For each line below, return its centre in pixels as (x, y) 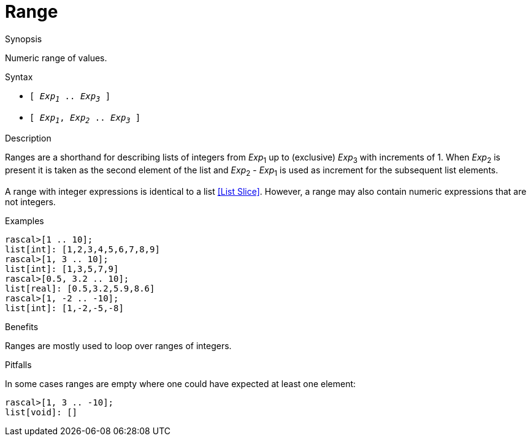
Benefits (22, 326)
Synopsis (24, 39)
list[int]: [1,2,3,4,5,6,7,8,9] (82, 249)
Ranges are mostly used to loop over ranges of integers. (118, 345)
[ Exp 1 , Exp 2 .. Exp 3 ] (85, 119)
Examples (25, 221)
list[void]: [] (41, 412)
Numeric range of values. (56, 58)
